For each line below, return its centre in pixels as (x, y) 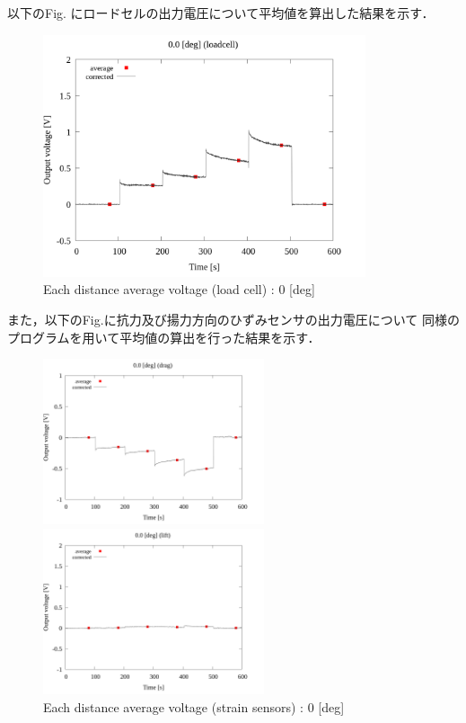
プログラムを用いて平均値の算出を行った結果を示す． (164, 337)
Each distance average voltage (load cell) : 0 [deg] (179, 289)
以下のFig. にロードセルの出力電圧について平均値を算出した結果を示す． (221, 13)
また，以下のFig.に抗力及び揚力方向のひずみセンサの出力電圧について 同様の (233, 320)
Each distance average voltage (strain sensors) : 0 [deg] (194, 706)
